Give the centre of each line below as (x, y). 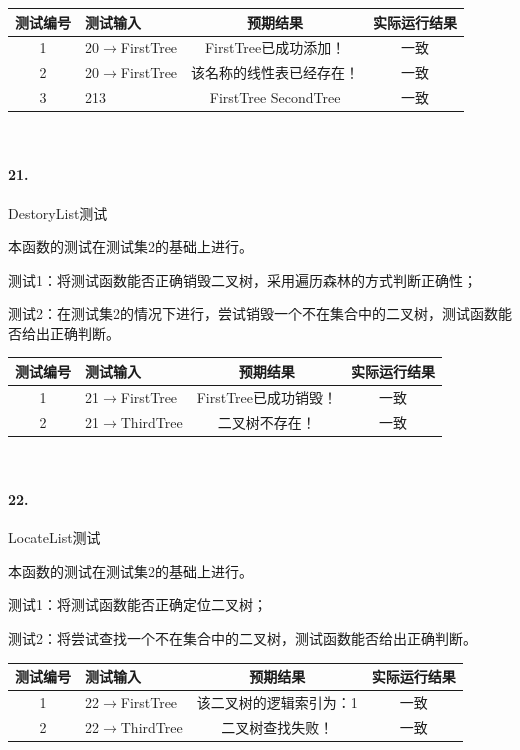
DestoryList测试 (58, 212)
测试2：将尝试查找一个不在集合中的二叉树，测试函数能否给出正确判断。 (242, 637)
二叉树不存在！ (266, 421)
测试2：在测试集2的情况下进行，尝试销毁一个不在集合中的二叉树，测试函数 (253, 313)
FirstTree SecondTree (275, 97)
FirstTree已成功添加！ (275, 47)
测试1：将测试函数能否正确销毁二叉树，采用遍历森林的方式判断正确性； (242, 279)
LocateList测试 (54, 537)
